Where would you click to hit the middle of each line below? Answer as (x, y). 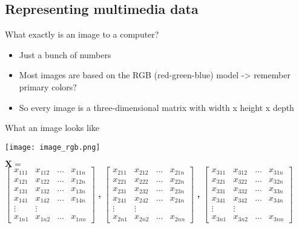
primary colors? (48, 86)
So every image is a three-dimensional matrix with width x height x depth (156, 107)
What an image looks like (52, 128)
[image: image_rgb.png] (53, 147)
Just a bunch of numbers (65, 54)
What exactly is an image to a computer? (82, 34)
